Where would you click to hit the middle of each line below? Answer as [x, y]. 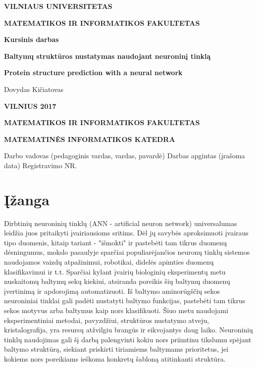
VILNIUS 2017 [30, 106]
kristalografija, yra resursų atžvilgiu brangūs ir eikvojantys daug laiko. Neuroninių [128, 330]
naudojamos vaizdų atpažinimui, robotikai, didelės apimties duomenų [109, 262]
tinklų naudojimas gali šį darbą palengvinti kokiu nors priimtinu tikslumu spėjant [128, 339]
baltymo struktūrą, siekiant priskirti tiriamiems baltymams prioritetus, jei [116, 349]
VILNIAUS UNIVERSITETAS [58, 6]
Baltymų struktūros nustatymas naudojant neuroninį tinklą [107, 56]
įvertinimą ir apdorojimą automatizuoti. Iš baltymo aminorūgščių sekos [112, 291]
